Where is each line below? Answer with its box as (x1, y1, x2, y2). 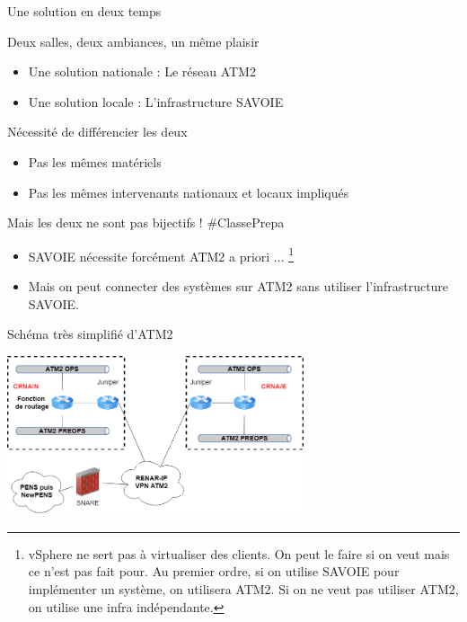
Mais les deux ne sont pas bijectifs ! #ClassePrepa (7, 213, 285, 232)
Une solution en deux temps (7, 2, 162, 20)
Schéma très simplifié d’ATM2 (7, 324, 173, 343)
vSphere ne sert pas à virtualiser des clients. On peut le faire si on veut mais (28, 544, 450, 563)
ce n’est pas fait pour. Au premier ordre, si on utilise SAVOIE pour (28, 562, 400, 581)
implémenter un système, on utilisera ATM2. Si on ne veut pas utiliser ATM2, (28, 579, 459, 598)
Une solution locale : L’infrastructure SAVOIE (28, 92, 284, 111)
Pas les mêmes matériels (28, 152, 162, 171)
